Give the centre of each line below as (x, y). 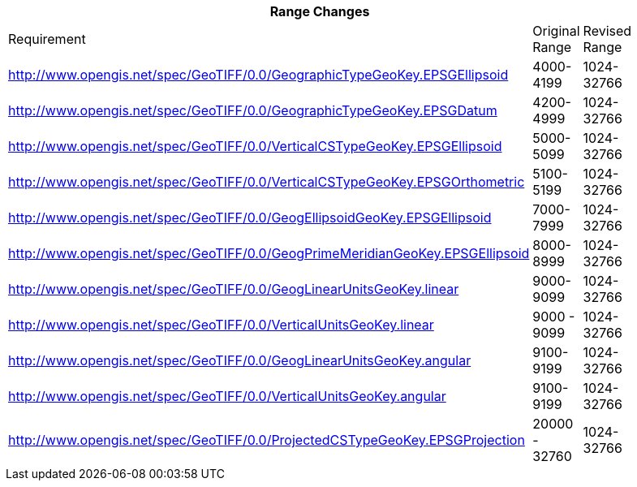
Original (556, 31)
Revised (607, 31)
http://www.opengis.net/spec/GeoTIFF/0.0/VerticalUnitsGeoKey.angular (227, 396)
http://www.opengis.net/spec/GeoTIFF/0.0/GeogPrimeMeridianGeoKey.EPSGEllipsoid (269, 253)
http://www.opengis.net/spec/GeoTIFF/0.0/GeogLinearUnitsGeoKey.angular (240, 360)
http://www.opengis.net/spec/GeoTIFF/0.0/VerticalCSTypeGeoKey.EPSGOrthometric (267, 182)
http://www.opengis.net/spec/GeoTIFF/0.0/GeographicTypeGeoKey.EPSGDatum (253, 110)
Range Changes (320, 11)
